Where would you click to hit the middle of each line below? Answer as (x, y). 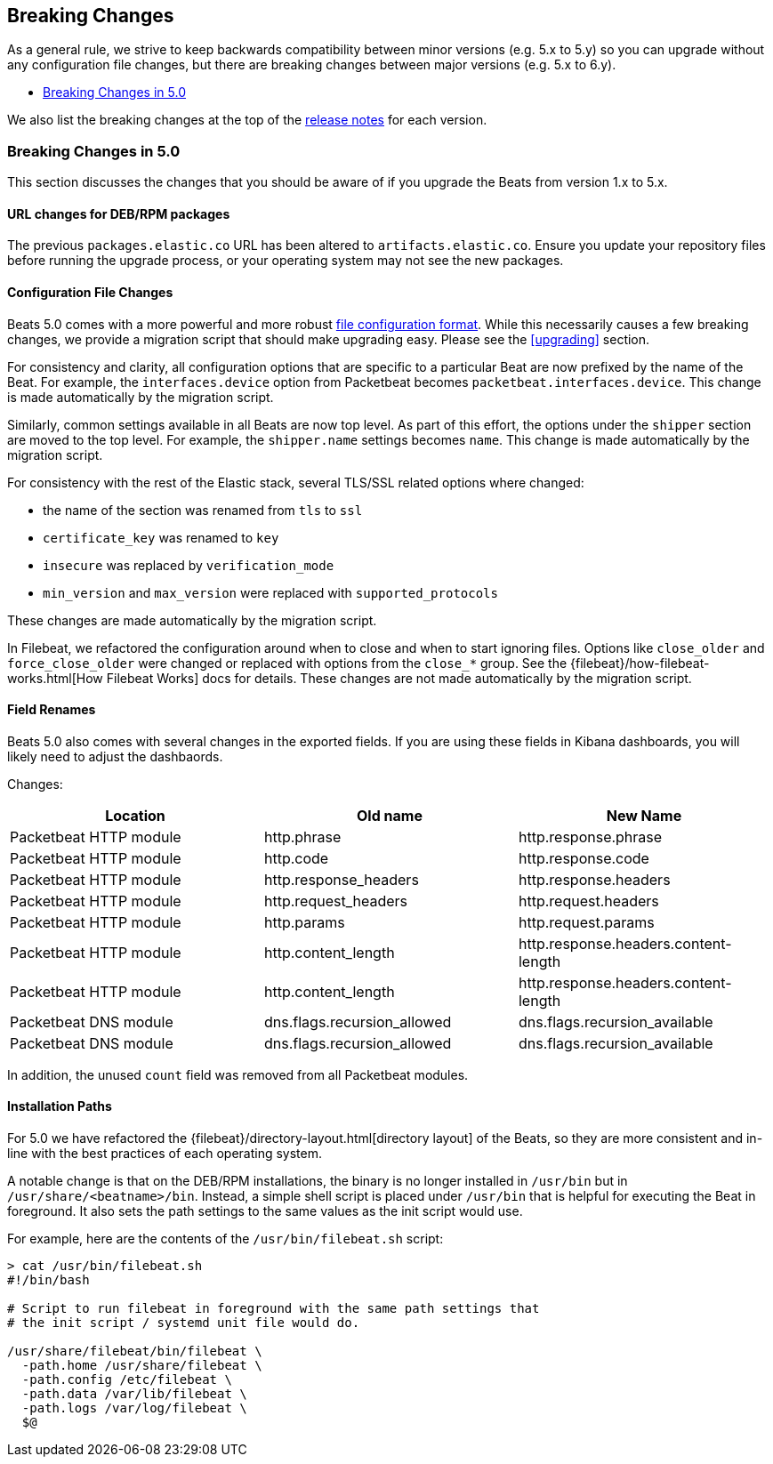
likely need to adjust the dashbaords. (115, 756)
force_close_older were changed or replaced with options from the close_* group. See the (287, 663)
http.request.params (586, 922)
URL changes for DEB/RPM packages (119, 213)
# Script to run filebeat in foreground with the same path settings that (274, 1309)
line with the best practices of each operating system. (165, 1154)
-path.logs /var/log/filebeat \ (134, 1408)
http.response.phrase (590, 837)
